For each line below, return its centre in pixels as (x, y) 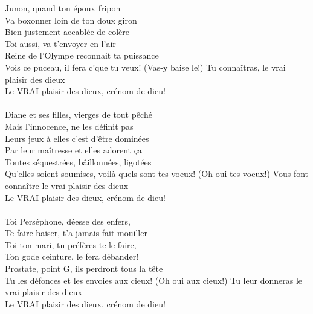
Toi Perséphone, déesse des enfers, (68, 221)
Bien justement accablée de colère (67, 32)
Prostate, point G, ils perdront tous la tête (84, 268)
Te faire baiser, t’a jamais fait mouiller (76, 233)
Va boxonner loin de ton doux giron (71, 20)
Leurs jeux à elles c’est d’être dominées (77, 138)
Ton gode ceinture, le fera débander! (72, 256)
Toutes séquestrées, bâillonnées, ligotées (78, 162)
